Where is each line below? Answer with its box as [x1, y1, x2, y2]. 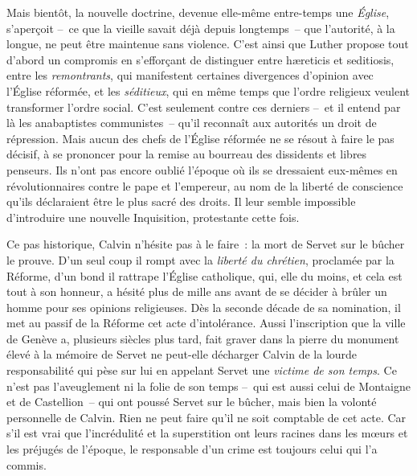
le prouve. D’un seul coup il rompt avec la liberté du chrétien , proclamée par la [6, 251, 395, 268]
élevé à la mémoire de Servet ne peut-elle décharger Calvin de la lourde [6, 346, 358, 363]
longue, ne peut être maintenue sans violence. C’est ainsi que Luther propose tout [6, 35, 409, 52]
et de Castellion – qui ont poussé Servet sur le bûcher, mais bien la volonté [6, 393, 377, 410]
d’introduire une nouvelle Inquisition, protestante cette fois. [6, 208, 300, 225]
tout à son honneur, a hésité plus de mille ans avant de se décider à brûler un [6, 283, 387, 300]
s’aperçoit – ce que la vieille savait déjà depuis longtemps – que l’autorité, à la [6, 19, 395, 36]
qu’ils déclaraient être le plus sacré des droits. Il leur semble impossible [6, 193, 356, 210]
